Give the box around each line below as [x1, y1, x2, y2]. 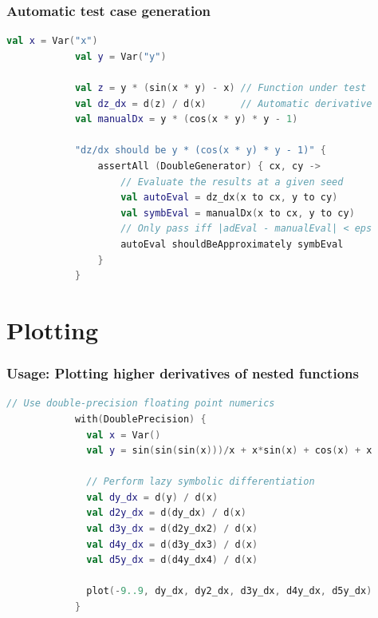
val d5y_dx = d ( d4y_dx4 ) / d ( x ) [86, 554, 258, 566]
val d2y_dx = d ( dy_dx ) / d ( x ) [86, 507, 246, 519]
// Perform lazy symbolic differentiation [86, 476, 315, 488]
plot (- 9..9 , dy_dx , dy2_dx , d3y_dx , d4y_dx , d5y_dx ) [86, 585, 372, 597]
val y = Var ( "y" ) [74, 50, 167, 62]
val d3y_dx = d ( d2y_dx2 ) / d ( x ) [86, 523, 258, 535]
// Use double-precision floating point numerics [6, 398, 275, 410]
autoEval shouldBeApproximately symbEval [120, 238, 344, 250]
